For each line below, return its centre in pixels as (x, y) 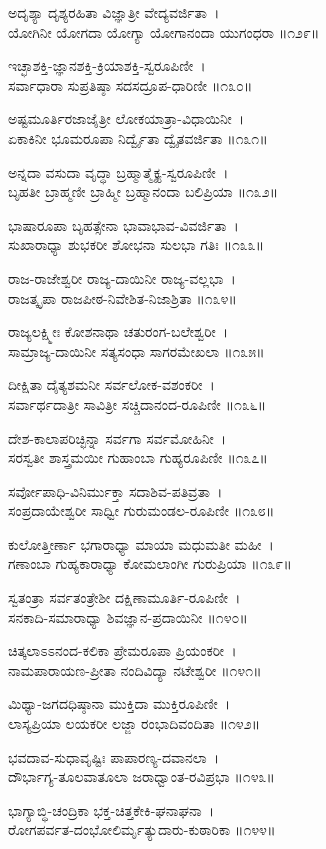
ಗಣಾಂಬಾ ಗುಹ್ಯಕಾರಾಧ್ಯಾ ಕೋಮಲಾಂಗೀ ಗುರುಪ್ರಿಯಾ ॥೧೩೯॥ (150, 563)
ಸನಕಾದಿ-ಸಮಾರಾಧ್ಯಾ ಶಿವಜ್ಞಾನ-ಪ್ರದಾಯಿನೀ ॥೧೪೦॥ (128, 616)
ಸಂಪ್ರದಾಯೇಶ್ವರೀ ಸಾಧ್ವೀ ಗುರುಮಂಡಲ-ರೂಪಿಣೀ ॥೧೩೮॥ (141, 510)
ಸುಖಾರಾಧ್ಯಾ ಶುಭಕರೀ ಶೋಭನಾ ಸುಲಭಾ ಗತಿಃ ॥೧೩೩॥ (136, 244)
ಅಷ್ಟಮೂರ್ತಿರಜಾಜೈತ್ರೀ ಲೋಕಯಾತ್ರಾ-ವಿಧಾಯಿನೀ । (126, 118)
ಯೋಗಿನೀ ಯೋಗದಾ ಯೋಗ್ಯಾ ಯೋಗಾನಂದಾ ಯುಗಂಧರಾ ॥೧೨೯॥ (164, 31)
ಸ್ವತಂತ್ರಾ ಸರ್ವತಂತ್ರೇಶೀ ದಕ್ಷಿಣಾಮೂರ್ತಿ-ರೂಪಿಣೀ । (124, 597)
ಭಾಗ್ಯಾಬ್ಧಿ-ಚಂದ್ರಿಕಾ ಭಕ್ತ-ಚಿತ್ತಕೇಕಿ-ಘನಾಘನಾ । (111, 809)
